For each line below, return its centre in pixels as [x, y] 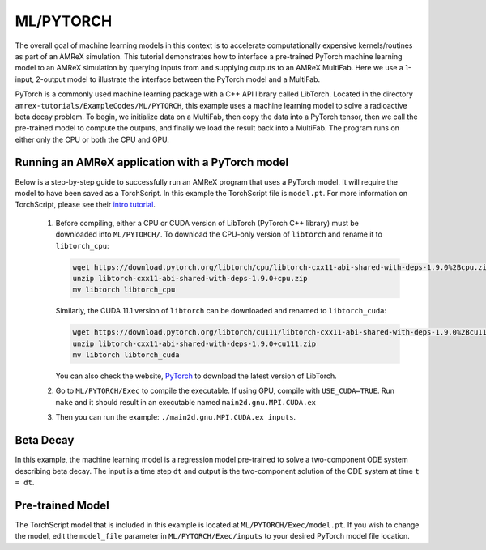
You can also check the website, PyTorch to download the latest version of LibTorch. [196, 376]
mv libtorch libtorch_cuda [126, 355]
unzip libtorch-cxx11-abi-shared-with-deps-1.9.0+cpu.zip [190, 278]
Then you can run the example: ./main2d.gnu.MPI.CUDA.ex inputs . [175, 417]
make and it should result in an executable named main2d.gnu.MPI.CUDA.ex [185, 402]
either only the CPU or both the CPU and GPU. [92, 139]
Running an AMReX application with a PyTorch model [152, 162]
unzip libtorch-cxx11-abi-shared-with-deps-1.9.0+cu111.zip [194, 343]
